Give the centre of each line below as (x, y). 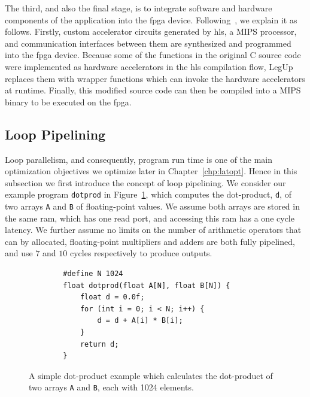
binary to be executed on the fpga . (68, 101)
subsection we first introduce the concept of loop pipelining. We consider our (145, 182)
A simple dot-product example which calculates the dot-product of (151, 375)
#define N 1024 (93, 274)
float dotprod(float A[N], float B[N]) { (147, 285)
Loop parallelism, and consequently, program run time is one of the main (139, 159)
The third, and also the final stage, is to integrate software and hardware (139, 8)
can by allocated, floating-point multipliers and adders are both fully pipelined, (150, 241)
